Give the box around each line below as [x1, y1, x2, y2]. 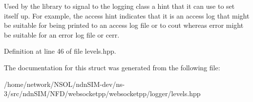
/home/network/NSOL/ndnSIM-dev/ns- [4, 79, 125, 89]
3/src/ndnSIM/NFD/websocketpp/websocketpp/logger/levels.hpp [4, 88, 201, 99]
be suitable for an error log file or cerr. [4, 29, 120, 40]
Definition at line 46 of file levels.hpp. [4, 46, 116, 56]
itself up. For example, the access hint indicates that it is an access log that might [4, 10, 250, 20]
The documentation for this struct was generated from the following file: [4, 62, 220, 72]
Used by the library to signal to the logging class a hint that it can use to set [4, 1, 235, 11]
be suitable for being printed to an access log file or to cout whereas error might [4, 20, 244, 30]
